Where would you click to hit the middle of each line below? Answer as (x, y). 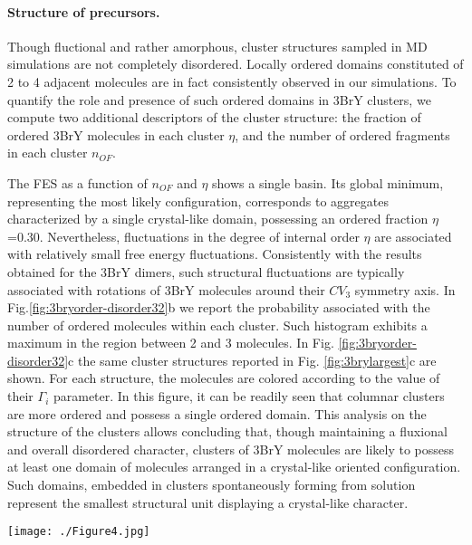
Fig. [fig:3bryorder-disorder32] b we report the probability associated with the (219, 307)
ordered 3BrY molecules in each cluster (116, 134)
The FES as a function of (77, 182)
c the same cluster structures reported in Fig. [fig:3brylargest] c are (252, 360)
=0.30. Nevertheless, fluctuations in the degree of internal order (183, 236)
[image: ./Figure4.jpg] (79, 532)
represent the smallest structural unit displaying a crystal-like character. (208, 502)
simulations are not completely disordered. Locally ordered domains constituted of (236, 64)
